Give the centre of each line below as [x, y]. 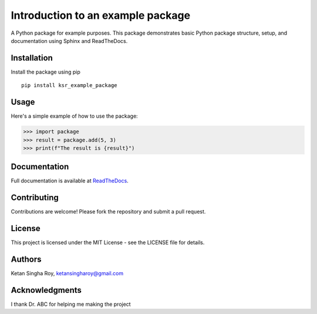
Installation [32, 58]
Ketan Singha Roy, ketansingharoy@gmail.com [67, 273]
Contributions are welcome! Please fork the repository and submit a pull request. [108, 212]
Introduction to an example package [101, 15]
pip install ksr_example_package [69, 86]
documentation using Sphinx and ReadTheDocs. [69, 41]
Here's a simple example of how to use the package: [74, 116]
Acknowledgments [46, 290]
